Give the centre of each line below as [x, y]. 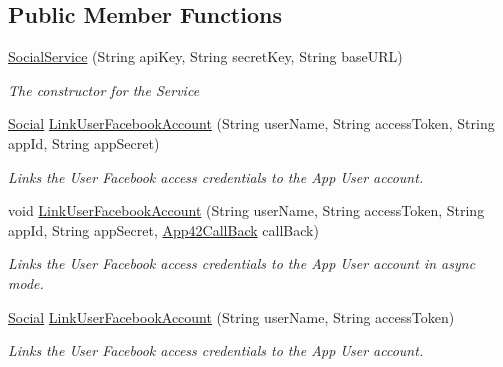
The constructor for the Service [104, 89]
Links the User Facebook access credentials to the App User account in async [242, 263]
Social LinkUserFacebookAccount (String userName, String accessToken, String [251, 123]
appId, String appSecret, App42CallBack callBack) [163, 229]
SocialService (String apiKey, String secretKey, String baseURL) [205, 56]
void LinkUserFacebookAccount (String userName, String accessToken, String [246, 210]
